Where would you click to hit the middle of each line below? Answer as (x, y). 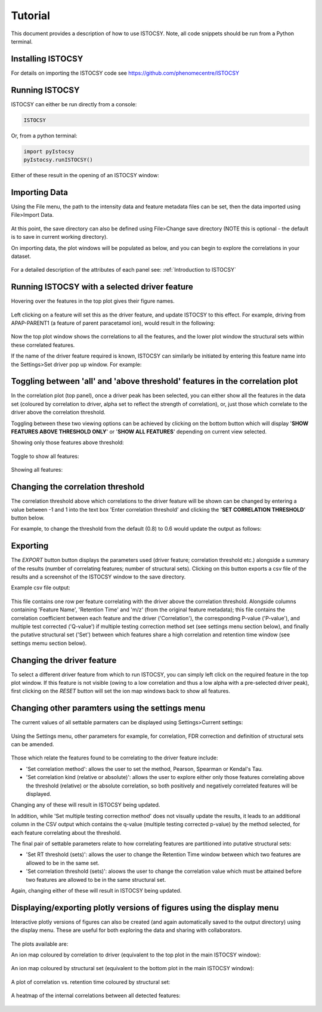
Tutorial (31, 16)
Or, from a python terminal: (44, 136)
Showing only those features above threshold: (68, 442)
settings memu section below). (49, 643)
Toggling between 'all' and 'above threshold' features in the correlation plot (154, 381)
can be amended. (32, 745)
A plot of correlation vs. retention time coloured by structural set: (91, 982)
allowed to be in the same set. (63, 863)
